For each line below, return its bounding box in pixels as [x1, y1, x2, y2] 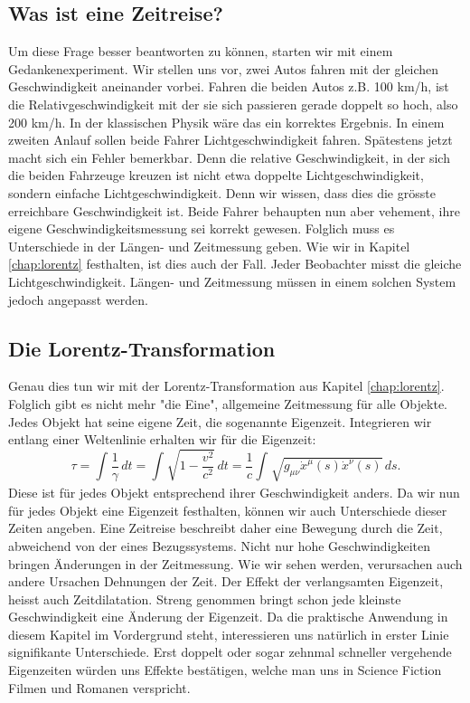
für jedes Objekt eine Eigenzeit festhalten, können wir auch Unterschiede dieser [8, 500, 447, 519]
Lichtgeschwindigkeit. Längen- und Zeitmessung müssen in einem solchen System [8, 271, 456, 290]
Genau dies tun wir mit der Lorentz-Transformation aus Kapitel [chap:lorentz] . [8, 376, 445, 395]
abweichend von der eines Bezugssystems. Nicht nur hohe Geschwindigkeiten [8, 536, 431, 555]
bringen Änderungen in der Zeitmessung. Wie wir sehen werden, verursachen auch [8, 554, 463, 573]
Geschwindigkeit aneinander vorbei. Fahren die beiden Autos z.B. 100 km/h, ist [8, 77, 449, 96]
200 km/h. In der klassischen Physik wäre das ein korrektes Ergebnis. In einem [8, 112, 445, 131]
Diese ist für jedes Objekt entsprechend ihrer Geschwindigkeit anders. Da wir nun [8, 483, 460, 502]
